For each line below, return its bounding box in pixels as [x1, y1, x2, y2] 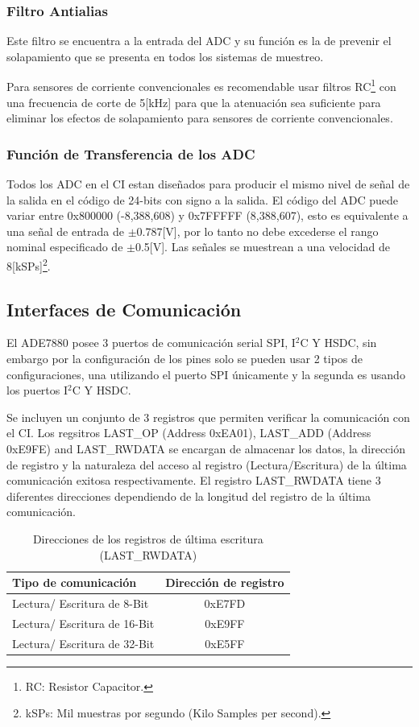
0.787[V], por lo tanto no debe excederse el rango [136, 222, 379, 239]
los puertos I [6, 382, 68, 399]
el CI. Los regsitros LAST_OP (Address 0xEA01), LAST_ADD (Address [6, 424, 371, 441]
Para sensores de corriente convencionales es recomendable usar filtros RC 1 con [6, 76, 396, 95]
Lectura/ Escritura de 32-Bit [12, 634, 155, 651]
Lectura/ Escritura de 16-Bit [12, 614, 155, 631]
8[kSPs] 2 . [6, 255, 51, 274]
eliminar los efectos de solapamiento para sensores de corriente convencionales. [6, 109, 393, 126]
